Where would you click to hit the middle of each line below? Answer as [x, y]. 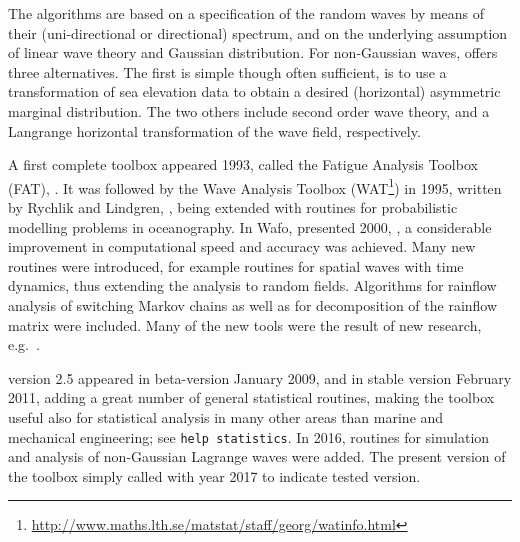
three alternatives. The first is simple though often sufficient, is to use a [227, 71]
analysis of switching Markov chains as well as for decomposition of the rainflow [253, 304]
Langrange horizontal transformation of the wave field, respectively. [214, 130]
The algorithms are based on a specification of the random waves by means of [246, 13]
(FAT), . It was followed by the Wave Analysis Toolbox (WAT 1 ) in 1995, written [255, 186]
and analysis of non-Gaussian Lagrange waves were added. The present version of [257, 456]
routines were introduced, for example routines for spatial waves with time [236, 265]
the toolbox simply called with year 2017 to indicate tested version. [214, 475]
